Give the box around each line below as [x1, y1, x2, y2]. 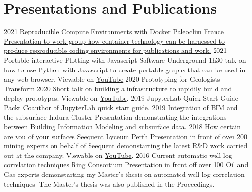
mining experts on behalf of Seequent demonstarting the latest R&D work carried [4, 140, 248, 151]
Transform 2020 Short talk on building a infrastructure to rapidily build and [4, 83, 232, 93]
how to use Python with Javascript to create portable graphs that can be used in [4, 64, 246, 74]
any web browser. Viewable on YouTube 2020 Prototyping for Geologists [4, 74, 220, 84]
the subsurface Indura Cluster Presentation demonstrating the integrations [4, 112, 227, 122]
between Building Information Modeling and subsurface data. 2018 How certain [4, 122, 241, 132]
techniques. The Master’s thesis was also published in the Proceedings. [4, 178, 215, 189]
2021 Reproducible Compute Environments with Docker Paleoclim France [4, 26, 224, 36]
